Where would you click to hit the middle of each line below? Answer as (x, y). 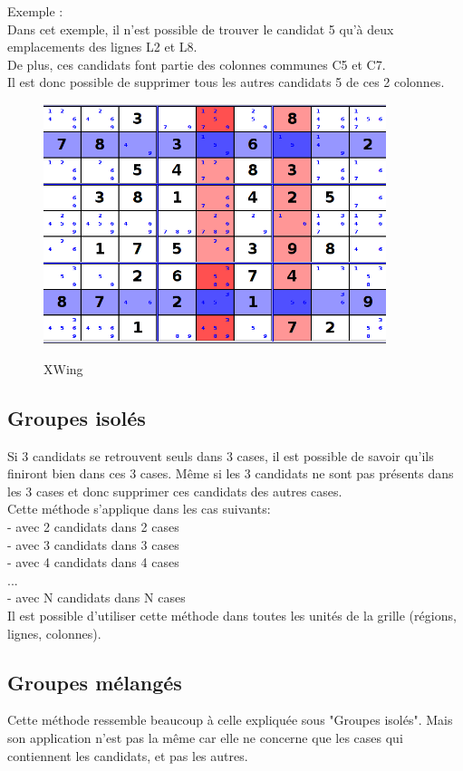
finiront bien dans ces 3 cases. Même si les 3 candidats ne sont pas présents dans (231, 473)
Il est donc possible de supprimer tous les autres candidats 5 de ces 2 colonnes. (226, 82)
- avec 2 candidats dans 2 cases (93, 526)
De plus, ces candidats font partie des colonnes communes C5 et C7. (197, 64)
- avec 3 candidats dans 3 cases (93, 544)
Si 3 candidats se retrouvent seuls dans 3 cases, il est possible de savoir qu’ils (221, 455)
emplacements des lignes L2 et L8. (102, 47)
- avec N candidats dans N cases (96, 598)
